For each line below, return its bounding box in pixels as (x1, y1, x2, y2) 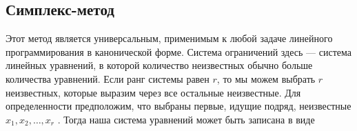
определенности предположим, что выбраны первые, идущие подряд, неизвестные (6, 99, 351, 113)
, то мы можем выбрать (216, 71, 316, 85)
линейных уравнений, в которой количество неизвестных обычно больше (6, 58, 313, 72)
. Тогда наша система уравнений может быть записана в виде (57, 112, 315, 126)
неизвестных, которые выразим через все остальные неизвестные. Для (6, 85, 301, 99)
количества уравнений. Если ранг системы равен (6, 71, 210, 85)
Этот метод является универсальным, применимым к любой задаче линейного (6, 31, 333, 46)
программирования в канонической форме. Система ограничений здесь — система (6, 44, 351, 59)
